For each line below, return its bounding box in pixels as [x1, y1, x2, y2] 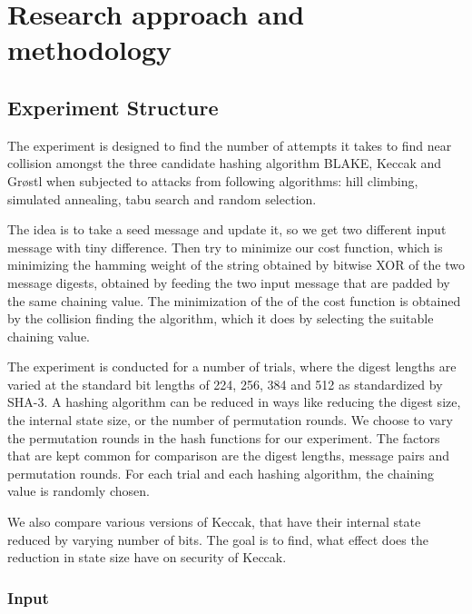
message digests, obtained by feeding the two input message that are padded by [7, 272, 450, 292]
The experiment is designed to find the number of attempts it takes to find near [7, 135, 452, 154]
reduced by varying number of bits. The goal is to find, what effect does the [7, 530, 428, 549]
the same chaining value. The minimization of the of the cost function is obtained [7, 291, 461, 310]
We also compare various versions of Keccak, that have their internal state [7, 512, 421, 531]
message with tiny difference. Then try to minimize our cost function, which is [7, 237, 443, 256]
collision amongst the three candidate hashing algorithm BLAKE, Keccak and [7, 153, 442, 173]
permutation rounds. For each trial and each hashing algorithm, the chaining [7, 463, 434, 482]
